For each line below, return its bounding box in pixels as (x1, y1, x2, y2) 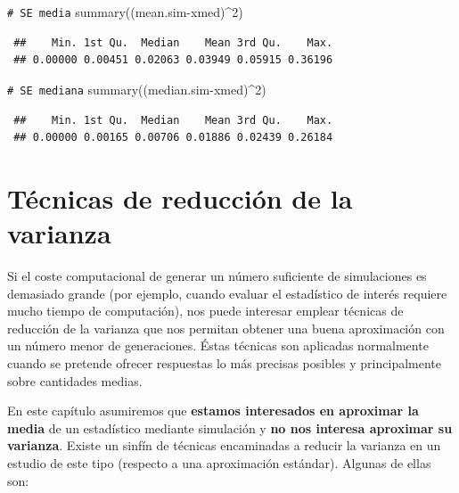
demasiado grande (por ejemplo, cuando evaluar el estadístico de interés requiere (7, 283, 447, 302)
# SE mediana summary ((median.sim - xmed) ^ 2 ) (7, 79, 266, 98)
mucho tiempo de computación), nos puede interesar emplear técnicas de (7, 301, 404, 320)
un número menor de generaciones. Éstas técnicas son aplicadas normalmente (7, 336, 429, 355)
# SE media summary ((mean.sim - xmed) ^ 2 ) (7, 3, 243, 21)
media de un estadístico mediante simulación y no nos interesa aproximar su (7, 418, 453, 437)
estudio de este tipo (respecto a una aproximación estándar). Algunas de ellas (7, 453, 431, 472)
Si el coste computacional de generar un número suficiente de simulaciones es (7, 267, 427, 284)
